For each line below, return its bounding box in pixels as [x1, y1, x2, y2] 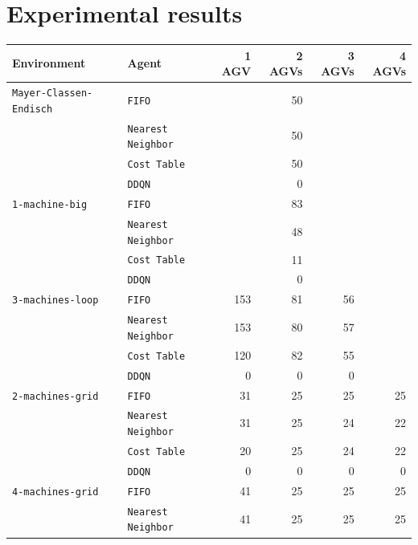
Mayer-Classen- [12, 87, 93, 100]
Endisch [12, 103, 53, 115]
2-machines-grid [12, 390, 99, 402]
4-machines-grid [12, 486, 99, 498]
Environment [12, 55, 86, 71]
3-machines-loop [12, 295, 99, 307]
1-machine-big [12, 199, 88, 210]
